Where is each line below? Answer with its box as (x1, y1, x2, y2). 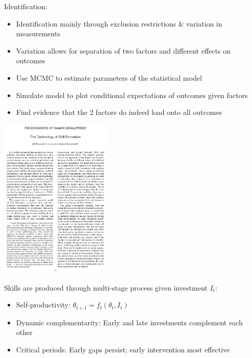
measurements (16, 28, 60, 39)
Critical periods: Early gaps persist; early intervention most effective (16, 344, 230, 354)
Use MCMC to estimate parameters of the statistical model (16, 72, 202, 83)
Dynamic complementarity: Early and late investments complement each (16, 317, 243, 327)
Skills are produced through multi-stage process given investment (4, 282, 208, 293)
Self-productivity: (16, 299, 71, 310)
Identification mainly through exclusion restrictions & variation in (16, 18, 222, 29)
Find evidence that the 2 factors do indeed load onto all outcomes (16, 107, 222, 117)
